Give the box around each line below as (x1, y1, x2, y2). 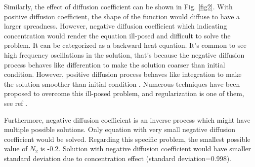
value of (4, 143, 28, 154)
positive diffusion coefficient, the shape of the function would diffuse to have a (4, 11, 240, 21)
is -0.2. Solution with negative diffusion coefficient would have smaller (40, 143, 251, 154)
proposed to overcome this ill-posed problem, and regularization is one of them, (4, 88, 244, 99)
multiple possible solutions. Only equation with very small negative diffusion (4, 124, 235, 134)
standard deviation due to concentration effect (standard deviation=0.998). (4, 153, 231, 163)
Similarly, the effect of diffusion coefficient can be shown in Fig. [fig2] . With (4, 1, 233, 11)
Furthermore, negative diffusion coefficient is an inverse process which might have (4, 114, 251, 125)
